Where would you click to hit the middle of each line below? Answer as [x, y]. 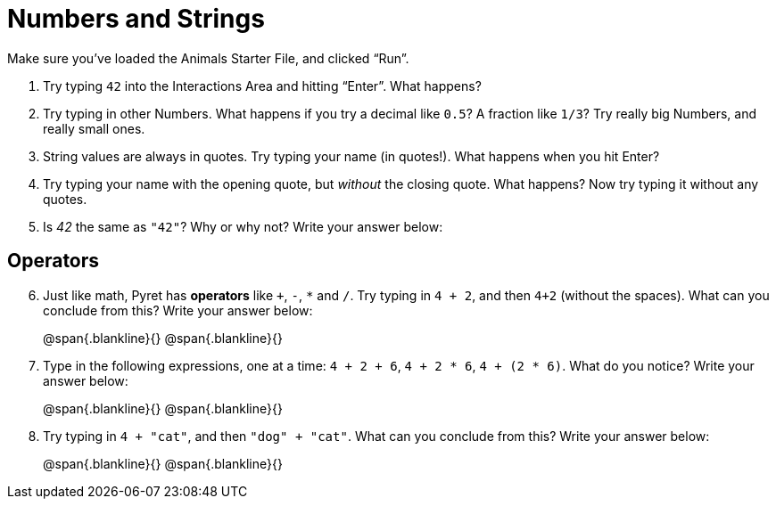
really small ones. [94, 128]
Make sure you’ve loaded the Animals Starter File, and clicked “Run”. [208, 58]
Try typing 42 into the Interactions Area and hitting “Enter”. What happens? [262, 86]
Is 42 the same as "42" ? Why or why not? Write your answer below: [243, 226]
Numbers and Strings [136, 19]
